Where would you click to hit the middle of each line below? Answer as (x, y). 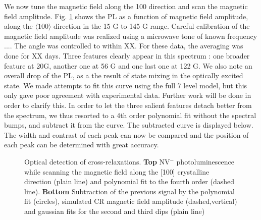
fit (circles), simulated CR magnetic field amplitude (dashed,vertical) (131, 201)
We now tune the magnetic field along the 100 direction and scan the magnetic (126, 6)
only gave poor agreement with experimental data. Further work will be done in (128, 95)
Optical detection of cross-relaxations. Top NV (97, 161)
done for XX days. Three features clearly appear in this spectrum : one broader (127, 55)
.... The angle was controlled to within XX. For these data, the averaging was (124, 46)
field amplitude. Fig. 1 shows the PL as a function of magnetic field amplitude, (126, 16)
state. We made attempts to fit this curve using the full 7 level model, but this (126, 85)
